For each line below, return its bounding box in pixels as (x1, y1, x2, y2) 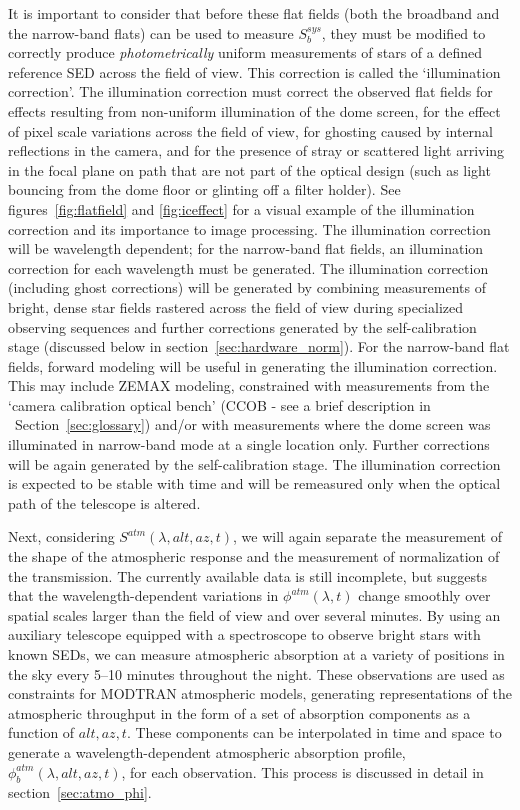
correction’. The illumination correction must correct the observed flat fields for (8, 81, 493, 102)
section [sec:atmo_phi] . (8, 782, 152, 803)
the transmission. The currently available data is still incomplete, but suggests (8, 565, 488, 586)
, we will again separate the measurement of (233, 526, 502, 547)
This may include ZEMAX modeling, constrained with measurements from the (8, 375, 490, 396)
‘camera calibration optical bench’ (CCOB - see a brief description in (8, 394, 431, 415)
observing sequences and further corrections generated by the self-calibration (8, 316, 477, 337)
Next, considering (8, 526, 115, 547)
